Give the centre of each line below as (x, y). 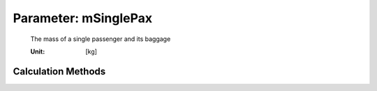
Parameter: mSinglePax (83, 18)
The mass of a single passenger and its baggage (101, 39)
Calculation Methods (59, 71)
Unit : (38, 51)
